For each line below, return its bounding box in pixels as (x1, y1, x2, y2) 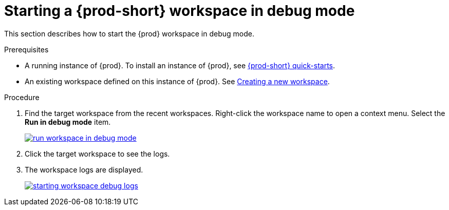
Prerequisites (4, 45, 49, 54)
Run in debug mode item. (25, 117, 111, 126)
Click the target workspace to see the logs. (25, 149, 170, 158)
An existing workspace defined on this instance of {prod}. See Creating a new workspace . (25, 77, 330, 86)
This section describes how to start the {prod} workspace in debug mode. (4, 29, 255, 38)
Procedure (4, 92, 40, 102)
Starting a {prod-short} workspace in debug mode (4, 2, 355, 20)
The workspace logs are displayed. (25, 165, 143, 174)
